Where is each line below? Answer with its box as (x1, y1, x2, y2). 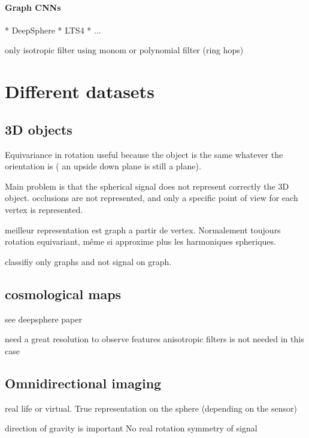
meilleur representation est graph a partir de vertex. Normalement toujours (5, 223, 281, 236)
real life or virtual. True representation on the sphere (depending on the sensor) (5, 401, 297, 414)
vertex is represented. (5, 203, 83, 215)
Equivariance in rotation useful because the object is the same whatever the (5, 148, 283, 160)
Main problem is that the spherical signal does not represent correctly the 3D (5, 180, 289, 192)
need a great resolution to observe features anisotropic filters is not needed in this (5, 333, 304, 345)
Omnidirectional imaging (5, 373, 162, 392)
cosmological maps (5, 284, 122, 303)
